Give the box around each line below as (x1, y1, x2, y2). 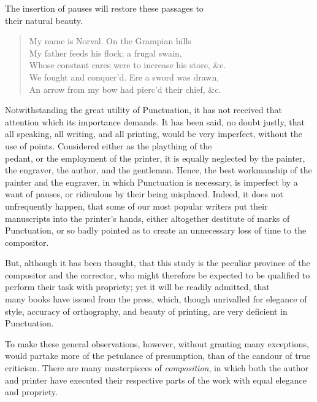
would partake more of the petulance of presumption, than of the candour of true (5, 349, 311, 362)
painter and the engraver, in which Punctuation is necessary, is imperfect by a (5, 175, 298, 188)
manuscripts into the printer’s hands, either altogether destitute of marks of (5, 211, 290, 224)
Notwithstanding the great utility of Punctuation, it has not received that (5, 103, 282, 116)
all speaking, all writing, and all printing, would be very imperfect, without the (5, 127, 302, 140)
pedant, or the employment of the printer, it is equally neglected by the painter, (5, 151, 305, 164)
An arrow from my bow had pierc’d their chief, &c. (29, 82, 221, 95)
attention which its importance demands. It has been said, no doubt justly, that (5, 115, 305, 128)
